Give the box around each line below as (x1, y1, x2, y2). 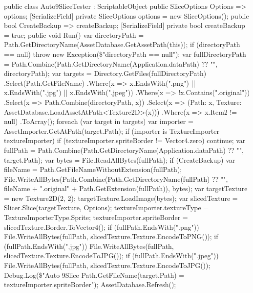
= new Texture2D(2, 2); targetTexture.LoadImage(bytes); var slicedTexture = (4, 193, 238, 203)
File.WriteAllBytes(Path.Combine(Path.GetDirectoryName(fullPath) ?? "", (4, 173, 228, 184)
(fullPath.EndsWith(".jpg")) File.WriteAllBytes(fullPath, (4, 241, 174, 251)
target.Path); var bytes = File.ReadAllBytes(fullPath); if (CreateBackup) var (4, 154, 235, 165)
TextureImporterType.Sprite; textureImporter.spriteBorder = (4, 212, 188, 222)
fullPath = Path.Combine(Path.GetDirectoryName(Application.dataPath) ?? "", (4, 145, 244, 155)
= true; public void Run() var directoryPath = (4, 29, 144, 40)
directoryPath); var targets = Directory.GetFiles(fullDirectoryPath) (4, 68, 207, 78)
